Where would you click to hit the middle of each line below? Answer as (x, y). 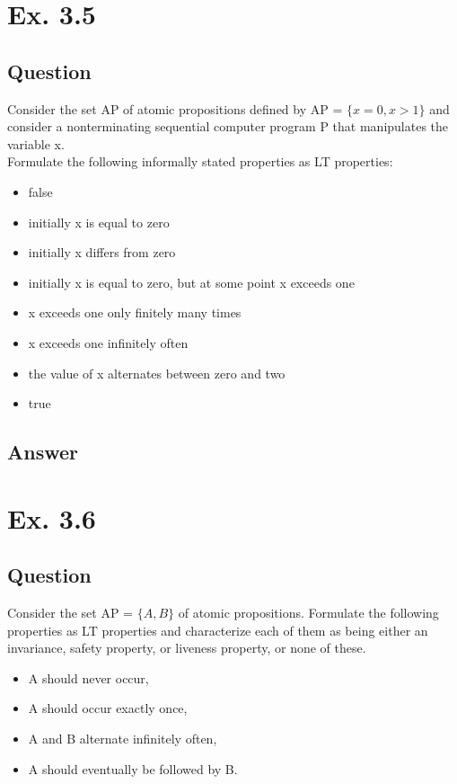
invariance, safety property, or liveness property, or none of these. (187, 648)
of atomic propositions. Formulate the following (308, 613)
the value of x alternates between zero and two (157, 373)
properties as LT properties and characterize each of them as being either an (218, 630)
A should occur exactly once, (108, 708)
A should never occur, (88, 677)
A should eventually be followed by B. (133, 768)
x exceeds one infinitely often (108, 342)
